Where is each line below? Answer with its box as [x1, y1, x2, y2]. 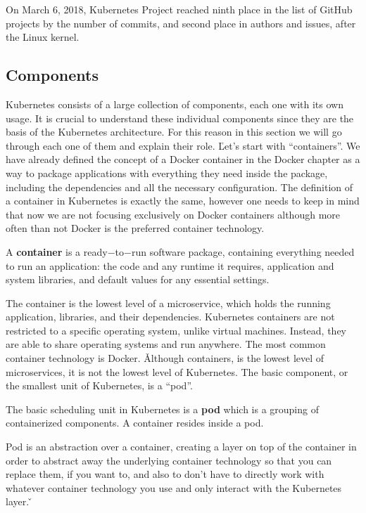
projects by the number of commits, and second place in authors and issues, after [6, 15, 356, 30]
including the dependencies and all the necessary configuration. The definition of [6, 179, 353, 194]
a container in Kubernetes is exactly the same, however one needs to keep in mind [6, 193, 360, 208]
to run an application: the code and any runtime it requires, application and [6, 258, 334, 273]
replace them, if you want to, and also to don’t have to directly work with [6, 467, 324, 481]
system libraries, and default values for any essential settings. [6, 272, 270, 287]
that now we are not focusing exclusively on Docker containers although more [6, 207, 341, 221]
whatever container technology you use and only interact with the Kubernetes [6, 480, 342, 495]
